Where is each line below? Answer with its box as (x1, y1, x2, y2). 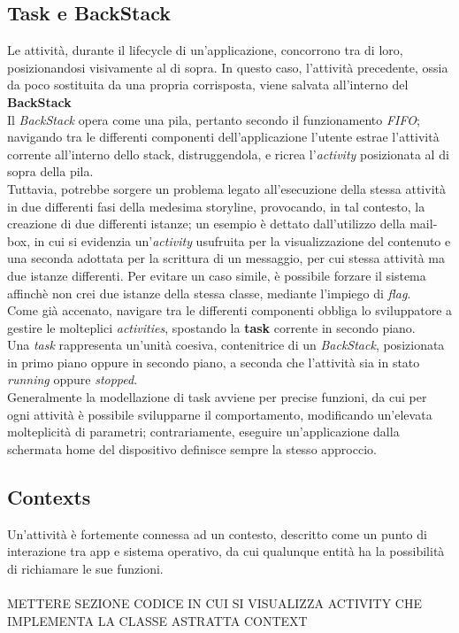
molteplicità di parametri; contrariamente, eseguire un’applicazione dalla (7, 422, 400, 441)
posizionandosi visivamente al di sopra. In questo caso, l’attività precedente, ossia (7, 58, 448, 76)
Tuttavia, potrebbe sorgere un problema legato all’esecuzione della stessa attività (7, 179, 446, 197)
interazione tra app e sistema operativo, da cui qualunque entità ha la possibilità (7, 542, 445, 560)
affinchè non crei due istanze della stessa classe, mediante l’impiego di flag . (7, 283, 411, 302)
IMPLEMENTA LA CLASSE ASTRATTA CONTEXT (7, 611, 308, 629)
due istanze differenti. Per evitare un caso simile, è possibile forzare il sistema (7, 266, 426, 284)
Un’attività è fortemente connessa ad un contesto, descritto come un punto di (7, 524, 427, 543)
